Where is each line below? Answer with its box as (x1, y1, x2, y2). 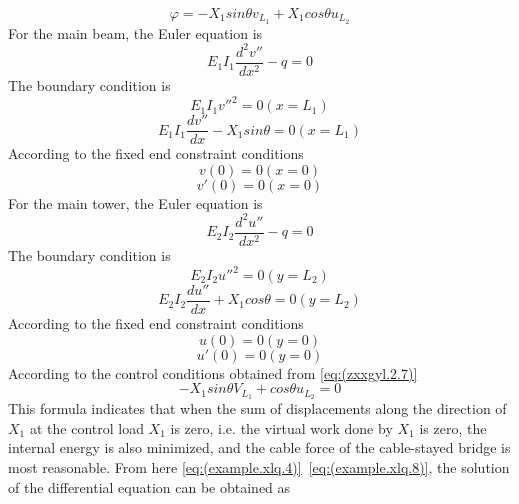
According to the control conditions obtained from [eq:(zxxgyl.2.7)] (8, 362, 418, 383)
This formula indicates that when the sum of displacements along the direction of (8, 398, 507, 419)
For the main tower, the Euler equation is (8, 192, 263, 213)
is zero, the (419, 417, 487, 438)
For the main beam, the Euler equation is (8, 22, 263, 43)
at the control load (29, 417, 144, 438)
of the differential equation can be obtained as (8, 476, 291, 497)
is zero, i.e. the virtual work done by (170, 417, 393, 438)
